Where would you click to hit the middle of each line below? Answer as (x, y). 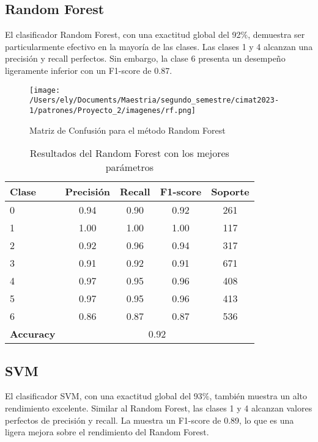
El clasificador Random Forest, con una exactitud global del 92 (123, 34)
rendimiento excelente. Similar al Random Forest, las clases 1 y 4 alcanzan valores (159, 408)
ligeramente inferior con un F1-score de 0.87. (89, 70)
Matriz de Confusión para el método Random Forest (128, 130)
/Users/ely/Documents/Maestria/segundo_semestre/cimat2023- (154, 100)
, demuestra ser (276, 34)
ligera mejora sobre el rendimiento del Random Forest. (107, 432)
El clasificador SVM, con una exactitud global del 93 (104, 396)
